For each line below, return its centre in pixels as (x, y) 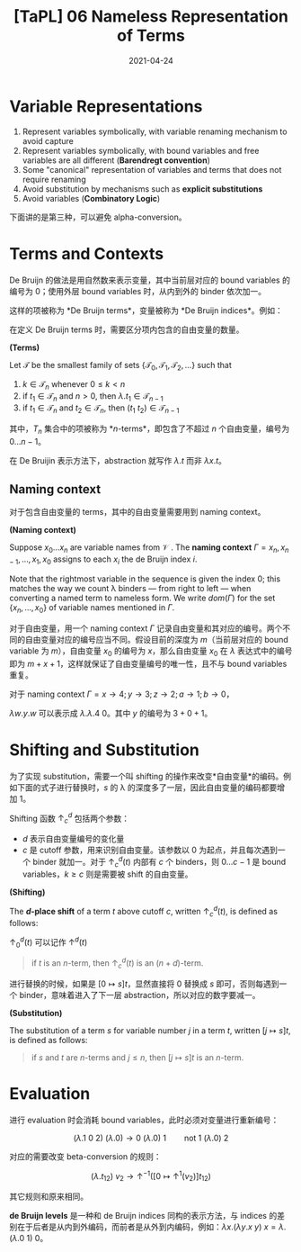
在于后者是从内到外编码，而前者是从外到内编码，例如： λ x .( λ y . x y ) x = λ (150, 1227)
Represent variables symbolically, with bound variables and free (141, 150)
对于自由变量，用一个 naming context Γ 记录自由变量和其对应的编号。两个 (146, 628)
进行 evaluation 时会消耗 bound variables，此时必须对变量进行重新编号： (144, 1120)
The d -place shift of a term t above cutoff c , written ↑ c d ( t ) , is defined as (144, 912)
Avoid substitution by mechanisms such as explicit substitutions (142, 189)
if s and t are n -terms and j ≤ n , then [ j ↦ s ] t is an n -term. (137, 1057)
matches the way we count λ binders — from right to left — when (130, 589)
